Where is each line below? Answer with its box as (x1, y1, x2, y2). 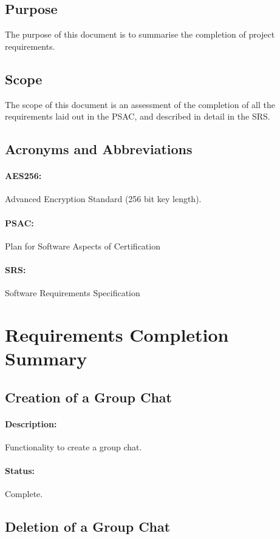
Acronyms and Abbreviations (5, 140, 193, 158)
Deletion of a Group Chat (5, 517, 171, 536)
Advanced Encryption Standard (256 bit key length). (5, 192, 202, 205)
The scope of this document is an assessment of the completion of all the (5, 98, 275, 110)
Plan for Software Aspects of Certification (5, 239, 160, 252)
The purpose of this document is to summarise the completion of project (5, 28, 275, 41)
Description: (5, 417, 57, 430)
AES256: (5, 169, 42, 182)
